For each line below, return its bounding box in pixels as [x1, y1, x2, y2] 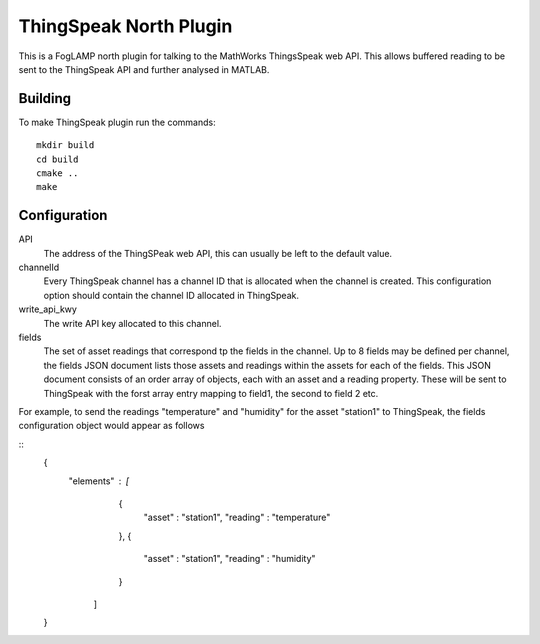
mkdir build [36, 140, 95, 151]
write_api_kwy [18, 303, 77, 315]
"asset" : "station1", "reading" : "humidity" [143, 553, 316, 565]
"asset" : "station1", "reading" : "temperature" [143, 511, 331, 524]
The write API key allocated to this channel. [43, 317, 222, 329]
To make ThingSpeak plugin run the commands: [18, 116, 216, 128]
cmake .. [36, 168, 79, 179]
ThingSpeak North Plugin [18, 15, 233, 37]
